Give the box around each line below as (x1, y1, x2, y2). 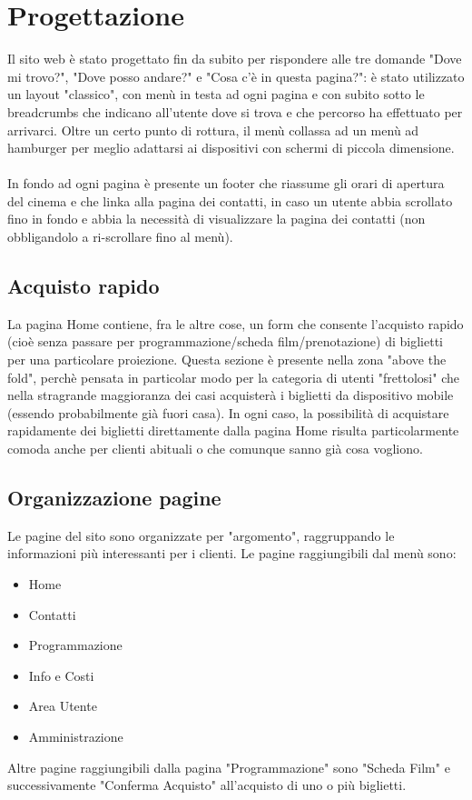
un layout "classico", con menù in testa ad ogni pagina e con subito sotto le (7, 85, 425, 104)
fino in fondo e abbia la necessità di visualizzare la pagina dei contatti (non (7, 209, 426, 228)
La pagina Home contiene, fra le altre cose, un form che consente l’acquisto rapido (7, 314, 464, 333)
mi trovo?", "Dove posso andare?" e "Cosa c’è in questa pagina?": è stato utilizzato (7, 66, 465, 85)
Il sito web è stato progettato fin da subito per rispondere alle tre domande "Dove (7, 49, 462, 68)
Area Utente (28, 696, 97, 715)
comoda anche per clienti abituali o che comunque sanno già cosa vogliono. (7, 439, 423, 458)
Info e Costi (28, 665, 94, 685)
